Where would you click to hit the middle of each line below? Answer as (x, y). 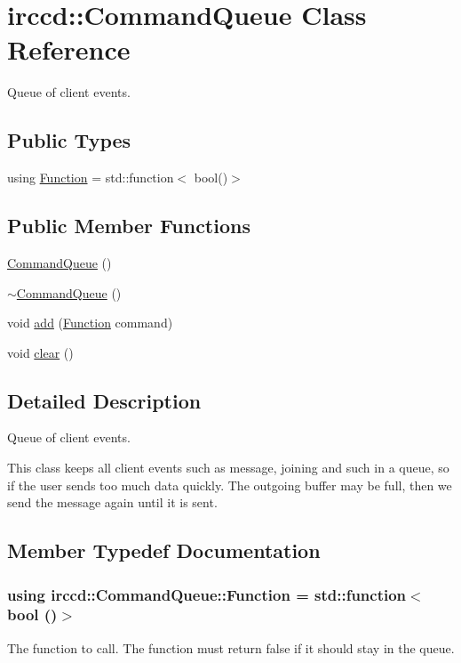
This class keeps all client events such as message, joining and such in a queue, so (228, 468)
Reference (69, 49)
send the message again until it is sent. (112, 502)
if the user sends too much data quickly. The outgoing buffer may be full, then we (230, 485)
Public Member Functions (129, 226)
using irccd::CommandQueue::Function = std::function (207, 594)
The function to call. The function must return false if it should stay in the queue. (231, 647)
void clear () (40, 352)
